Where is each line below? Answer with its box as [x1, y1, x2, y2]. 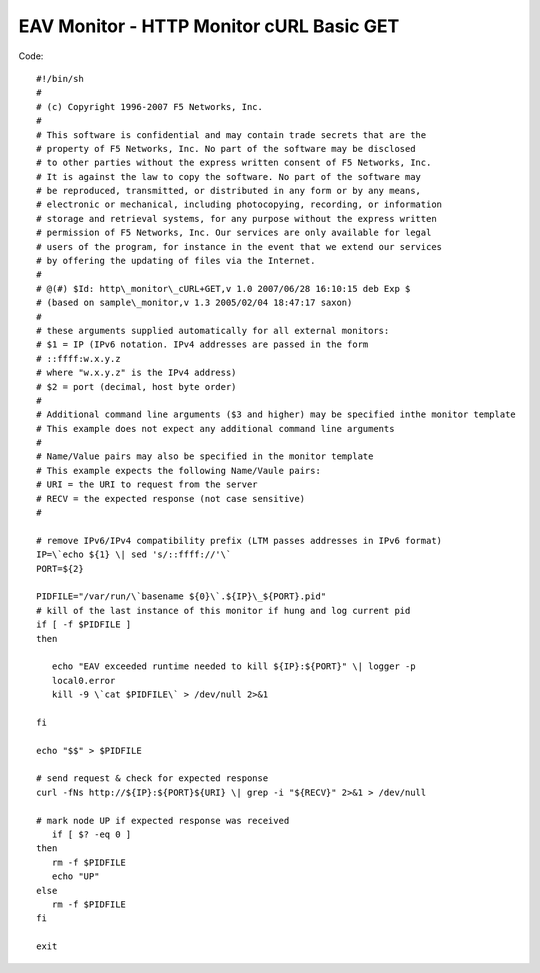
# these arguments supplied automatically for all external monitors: [36, 325, 390, 336]
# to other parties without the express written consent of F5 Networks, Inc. [36, 157, 432, 169]
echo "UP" [51, 871, 100, 882]
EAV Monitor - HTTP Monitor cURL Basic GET [18, 15, 400, 37]
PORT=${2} [36, 563, 84, 574]
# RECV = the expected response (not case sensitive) [36, 493, 305, 504]
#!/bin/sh [36, 73, 84, 84]
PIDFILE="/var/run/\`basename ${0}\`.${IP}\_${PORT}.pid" [36, 591, 327, 602]
